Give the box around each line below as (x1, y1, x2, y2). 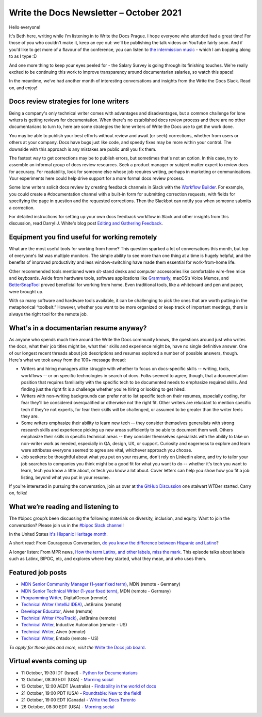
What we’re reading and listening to (9, 503, 119, 511)
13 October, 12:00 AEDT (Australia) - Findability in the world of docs (21, 684, 156, 689)
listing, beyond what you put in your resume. (21, 474, 110, 480)
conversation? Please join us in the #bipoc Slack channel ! (9, 522, 124, 528)
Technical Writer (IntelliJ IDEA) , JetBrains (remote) (21, 602, 122, 607)
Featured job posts (9, 569, 67, 577)
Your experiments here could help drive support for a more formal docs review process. (9, 175, 184, 181)
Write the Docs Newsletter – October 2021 (9, 7, 182, 18)
